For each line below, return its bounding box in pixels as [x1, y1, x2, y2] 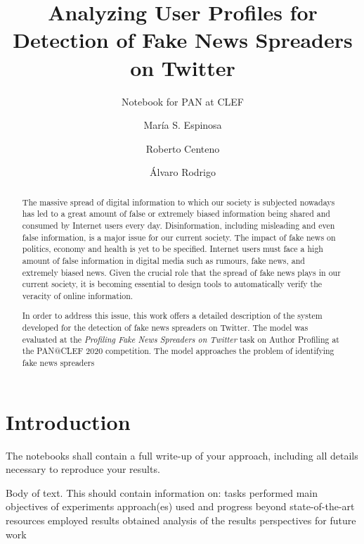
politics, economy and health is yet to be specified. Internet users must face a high [22, 243, 323, 255]
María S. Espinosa [143, 118, 222, 132]
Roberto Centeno [145, 141, 220, 156]
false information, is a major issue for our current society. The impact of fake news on [22, 231, 336, 243]
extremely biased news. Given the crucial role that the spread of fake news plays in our [22, 266, 341, 278]
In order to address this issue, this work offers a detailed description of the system [22, 310, 323, 322]
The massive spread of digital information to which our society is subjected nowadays [22, 196, 335, 208]
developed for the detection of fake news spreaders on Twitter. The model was [22, 322, 308, 334]
